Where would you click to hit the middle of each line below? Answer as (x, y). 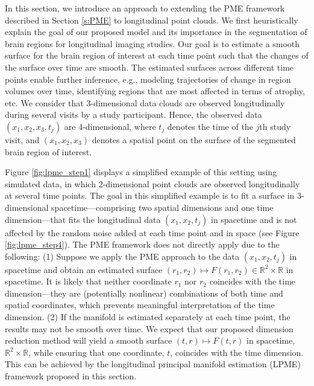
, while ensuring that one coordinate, (96, 352)
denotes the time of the (210, 126)
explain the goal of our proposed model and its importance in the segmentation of (156, 32)
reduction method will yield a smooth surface (89, 340)
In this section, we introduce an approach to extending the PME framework (145, 8)
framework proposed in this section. (71, 376)
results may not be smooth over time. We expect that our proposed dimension (149, 328)
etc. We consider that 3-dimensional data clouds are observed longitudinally (145, 102)
